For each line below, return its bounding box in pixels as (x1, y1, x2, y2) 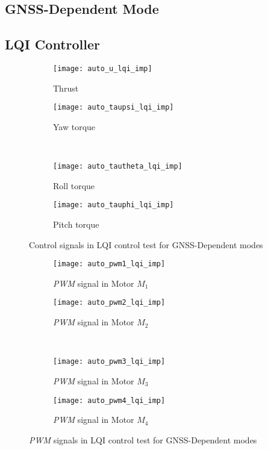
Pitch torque (53, 217, 99, 230)
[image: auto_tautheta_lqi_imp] (53, 162, 182, 171)
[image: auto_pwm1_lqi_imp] (53, 260, 166, 269)
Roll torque (53, 179, 95, 192)
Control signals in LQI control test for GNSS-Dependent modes (29, 238, 263, 251)
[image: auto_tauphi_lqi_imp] (53, 201, 174, 210)
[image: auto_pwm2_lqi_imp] (53, 298, 166, 307)
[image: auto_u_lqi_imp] (53, 64, 152, 73)
